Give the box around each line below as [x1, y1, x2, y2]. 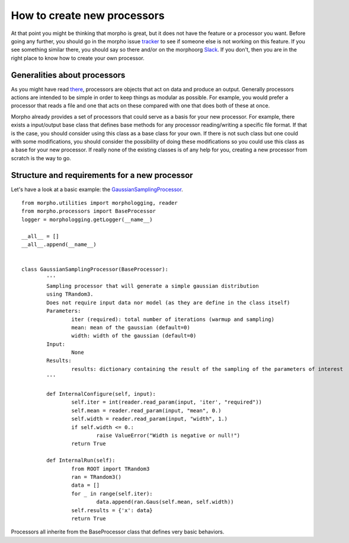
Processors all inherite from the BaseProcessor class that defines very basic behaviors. [11, 528, 225, 535]
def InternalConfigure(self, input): [46, 390, 156, 398]
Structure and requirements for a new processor [11, 170, 193, 180]
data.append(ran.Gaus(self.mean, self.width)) [96, 498, 234, 506]
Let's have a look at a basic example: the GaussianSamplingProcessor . [11, 186, 183, 193]
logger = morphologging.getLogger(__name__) [21, 216, 153, 223]
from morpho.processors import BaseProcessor [21, 208, 156, 215]
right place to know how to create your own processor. [11, 54, 145, 62]
